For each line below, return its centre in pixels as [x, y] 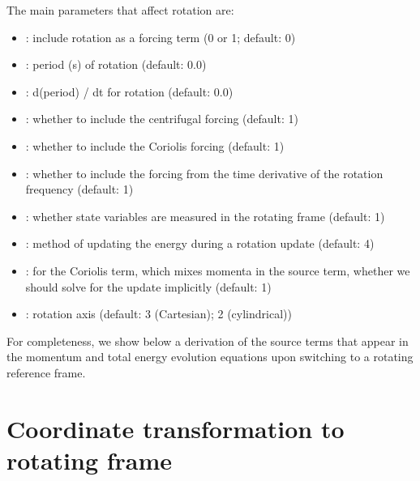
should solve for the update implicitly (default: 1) [148, 286]
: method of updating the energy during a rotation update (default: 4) [200, 243]
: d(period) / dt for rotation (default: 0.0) [129, 91]
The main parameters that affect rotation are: [120, 10]
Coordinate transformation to [176, 428]
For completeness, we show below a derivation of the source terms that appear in [208, 341]
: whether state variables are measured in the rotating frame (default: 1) [205, 216]
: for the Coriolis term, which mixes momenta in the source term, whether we [218, 270]
